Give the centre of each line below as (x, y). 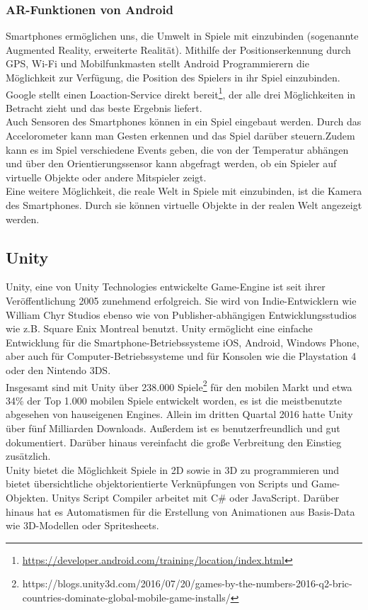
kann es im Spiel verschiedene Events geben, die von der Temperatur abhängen (177, 149)
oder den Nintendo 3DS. (58, 369)
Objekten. (27, 497)
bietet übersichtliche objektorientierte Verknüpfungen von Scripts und (157, 484)
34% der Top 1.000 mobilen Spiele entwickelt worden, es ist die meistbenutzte (174, 400)
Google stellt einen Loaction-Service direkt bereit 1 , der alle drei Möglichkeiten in (181, 93)
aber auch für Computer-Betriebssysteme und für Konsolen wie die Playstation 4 (181, 356)
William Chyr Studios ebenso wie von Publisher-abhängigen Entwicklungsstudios (181, 314)
